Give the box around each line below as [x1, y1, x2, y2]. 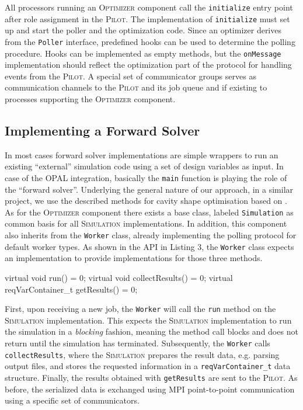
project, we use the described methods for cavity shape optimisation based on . [5, 194, 287, 207]
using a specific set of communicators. [5, 394, 140, 406]
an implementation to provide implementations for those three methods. [5, 252, 263, 264]
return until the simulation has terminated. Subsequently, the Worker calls [5, 337, 270, 349]
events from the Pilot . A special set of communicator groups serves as [5, 70, 256, 82]
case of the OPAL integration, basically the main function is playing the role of [5, 171, 287, 183]
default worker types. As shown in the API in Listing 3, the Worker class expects [5, 240, 294, 252]
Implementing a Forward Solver [5, 121, 200, 139]
